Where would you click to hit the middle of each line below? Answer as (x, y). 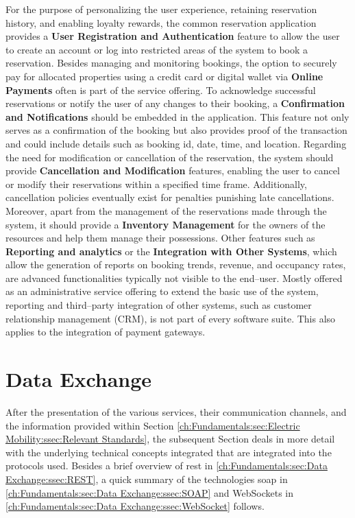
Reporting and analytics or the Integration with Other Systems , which (171, 251)
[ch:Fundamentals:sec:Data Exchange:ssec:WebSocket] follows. (135, 506)
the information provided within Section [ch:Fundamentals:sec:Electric (153, 425)
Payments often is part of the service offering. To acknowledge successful (161, 90)
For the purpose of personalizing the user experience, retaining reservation (161, 9)
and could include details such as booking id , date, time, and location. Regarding (176, 143)
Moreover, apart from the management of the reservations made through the (166, 210)
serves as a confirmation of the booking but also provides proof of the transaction (176, 130)
